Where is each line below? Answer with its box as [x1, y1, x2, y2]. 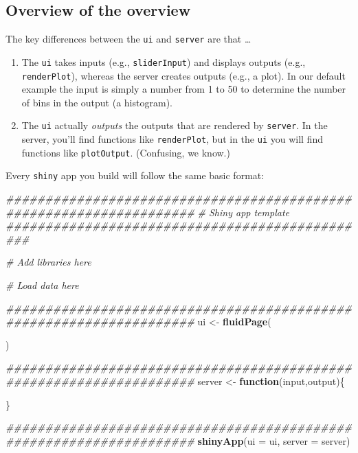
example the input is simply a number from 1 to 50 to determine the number [21, 82, 346, 96]
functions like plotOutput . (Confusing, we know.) [21, 145, 230, 159]
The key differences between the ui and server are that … [5, 32, 251, 46]
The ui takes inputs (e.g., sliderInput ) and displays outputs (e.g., [21, 54, 306, 69]
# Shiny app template [197, 205, 289, 219]
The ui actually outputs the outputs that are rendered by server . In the [21, 118, 328, 132]
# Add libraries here [5, 255, 91, 269]
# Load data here [5, 277, 79, 292]
